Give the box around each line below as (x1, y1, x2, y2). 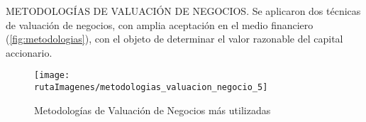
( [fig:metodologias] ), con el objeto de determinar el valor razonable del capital (6, 31, 343, 46)
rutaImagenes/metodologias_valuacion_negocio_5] (34, 82, 268, 93)
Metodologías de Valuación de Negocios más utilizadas (34, 102, 271, 117)
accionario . (6, 45, 52, 60)
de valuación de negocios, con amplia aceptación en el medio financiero (6, 17, 314, 32)
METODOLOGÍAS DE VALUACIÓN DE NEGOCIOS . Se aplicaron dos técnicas (6, 4, 361, 18)
